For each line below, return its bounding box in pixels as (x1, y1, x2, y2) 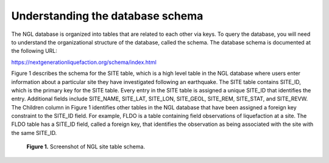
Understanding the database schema (11, 9, 203, 23)
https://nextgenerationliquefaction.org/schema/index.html (11, 58, 157, 66)
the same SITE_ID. (11, 129, 57, 136)
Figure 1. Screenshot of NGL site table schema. (26, 143, 146, 150)
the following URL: (11, 47, 58, 55)
